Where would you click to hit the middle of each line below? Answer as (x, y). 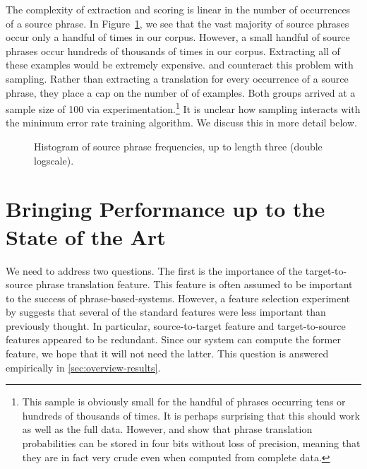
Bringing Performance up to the (166, 209)
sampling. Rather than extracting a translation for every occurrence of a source (177, 78)
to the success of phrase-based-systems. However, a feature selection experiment (178, 298)
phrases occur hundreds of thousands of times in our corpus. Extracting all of (173, 51)
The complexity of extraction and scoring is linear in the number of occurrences (178, 9)
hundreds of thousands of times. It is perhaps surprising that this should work (191, 415)
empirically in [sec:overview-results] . (83, 367)
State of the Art (86, 236)
